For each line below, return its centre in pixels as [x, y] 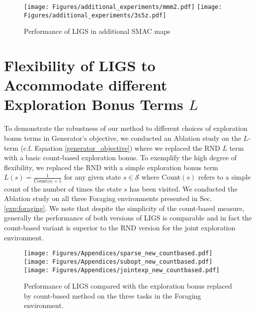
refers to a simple [224, 177]
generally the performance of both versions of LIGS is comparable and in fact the [128, 218]
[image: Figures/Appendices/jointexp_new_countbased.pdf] [122, 270]
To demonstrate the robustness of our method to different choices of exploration [126, 128]
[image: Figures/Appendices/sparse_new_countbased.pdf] [118, 254]
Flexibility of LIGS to [80, 65]
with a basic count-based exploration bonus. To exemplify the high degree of [121, 157]
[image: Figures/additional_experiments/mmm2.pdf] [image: [123, 7]
